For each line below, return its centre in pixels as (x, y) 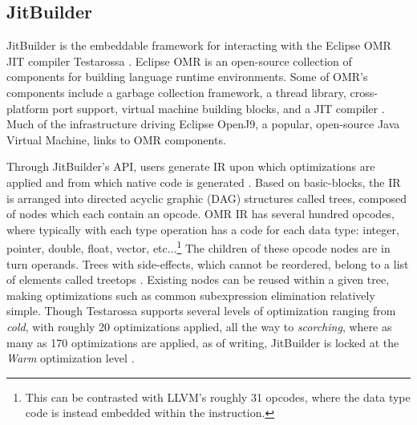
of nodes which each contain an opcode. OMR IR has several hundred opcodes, (200, 214)
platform (28, 108)
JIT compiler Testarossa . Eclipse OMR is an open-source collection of (179, 61)
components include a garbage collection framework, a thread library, (176, 92)
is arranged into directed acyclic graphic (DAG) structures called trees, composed (207, 198)
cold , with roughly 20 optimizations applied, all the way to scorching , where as (199, 326)
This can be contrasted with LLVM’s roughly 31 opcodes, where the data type (218, 397)
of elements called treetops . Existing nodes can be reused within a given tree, (198, 279)
